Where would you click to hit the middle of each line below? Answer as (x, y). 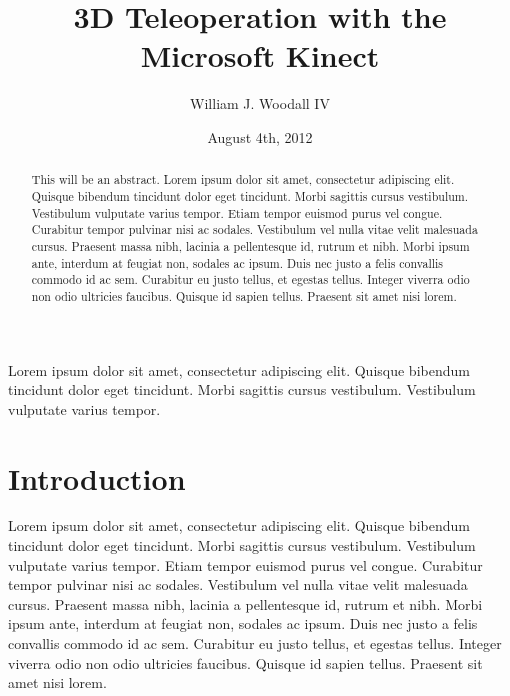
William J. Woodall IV (260, 103)
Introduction (97, 477)
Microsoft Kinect (260, 55)
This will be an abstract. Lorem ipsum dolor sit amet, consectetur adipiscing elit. (243, 179)
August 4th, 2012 (260, 136)
